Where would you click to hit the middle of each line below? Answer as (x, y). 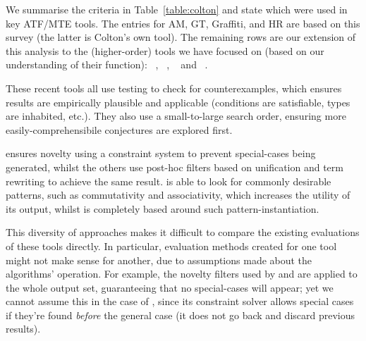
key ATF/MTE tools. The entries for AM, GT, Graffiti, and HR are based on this (183, 23)
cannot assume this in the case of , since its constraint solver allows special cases (180, 301)
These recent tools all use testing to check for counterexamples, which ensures (174, 88)
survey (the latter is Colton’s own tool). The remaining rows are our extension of (181, 37)
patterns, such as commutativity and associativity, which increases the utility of (178, 195)
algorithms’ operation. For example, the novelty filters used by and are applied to (182, 274)
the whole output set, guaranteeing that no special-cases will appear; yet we (170, 287)
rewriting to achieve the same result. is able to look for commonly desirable (169, 181)
